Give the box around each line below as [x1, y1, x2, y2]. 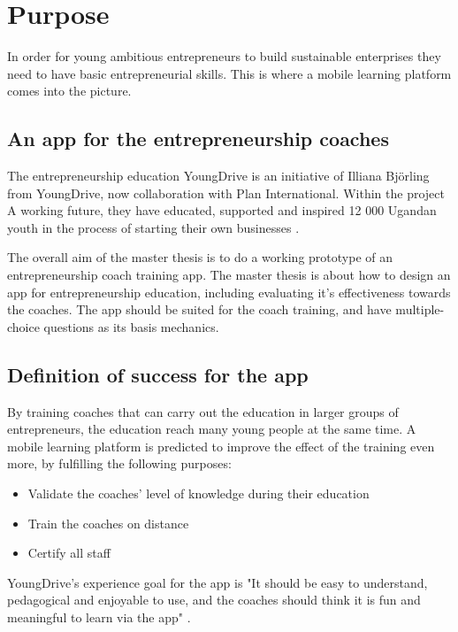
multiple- [395, 300, 445, 319]
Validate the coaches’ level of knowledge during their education [27, 484, 370, 503]
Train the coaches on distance [27, 513, 189, 532]
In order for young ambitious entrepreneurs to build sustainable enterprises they [7, 47, 441, 66]
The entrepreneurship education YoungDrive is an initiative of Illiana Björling [7, 166, 430, 185]
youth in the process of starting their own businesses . [7, 218, 300, 236]
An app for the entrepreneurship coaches [7, 125, 389, 152]
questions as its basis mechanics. [43, 317, 219, 335]
